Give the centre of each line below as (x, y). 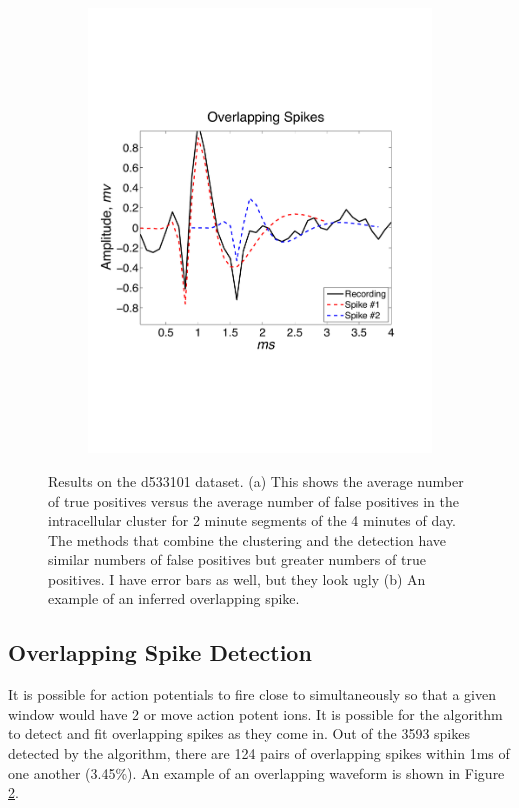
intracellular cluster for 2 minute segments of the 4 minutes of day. (252, 520)
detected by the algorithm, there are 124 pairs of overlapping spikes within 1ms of (259, 753)
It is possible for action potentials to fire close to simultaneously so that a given (252, 694)
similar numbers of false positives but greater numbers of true (237, 559)
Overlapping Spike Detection (160, 652)
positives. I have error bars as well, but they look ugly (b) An (237, 578)
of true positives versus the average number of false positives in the (253, 500)
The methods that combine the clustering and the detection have (247, 539)
